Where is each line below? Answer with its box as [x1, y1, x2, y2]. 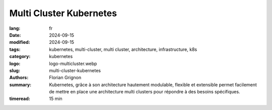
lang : [9, 25, 21, 31]
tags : [9, 46, 21, 52]
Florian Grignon [49, 75, 82, 81]
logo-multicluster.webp [49, 61, 97, 67]
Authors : [9, 75, 29, 81]
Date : [9, 32, 21, 38]
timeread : [9, 96, 30, 102]
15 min [49, 96, 62, 102]
